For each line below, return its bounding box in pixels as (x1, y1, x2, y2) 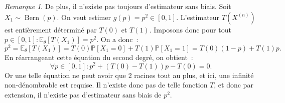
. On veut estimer (57, 11, 111, 22)
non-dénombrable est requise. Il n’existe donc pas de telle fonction (5, 79, 208, 90)
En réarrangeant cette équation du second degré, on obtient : (5, 51, 193, 62)
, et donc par (214, 79, 253, 90)
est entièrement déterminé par (5, 24, 97, 34)
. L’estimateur (176, 11, 220, 22)
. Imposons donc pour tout (149, 24, 231, 34)
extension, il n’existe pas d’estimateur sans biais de (5, 89, 162, 99)
